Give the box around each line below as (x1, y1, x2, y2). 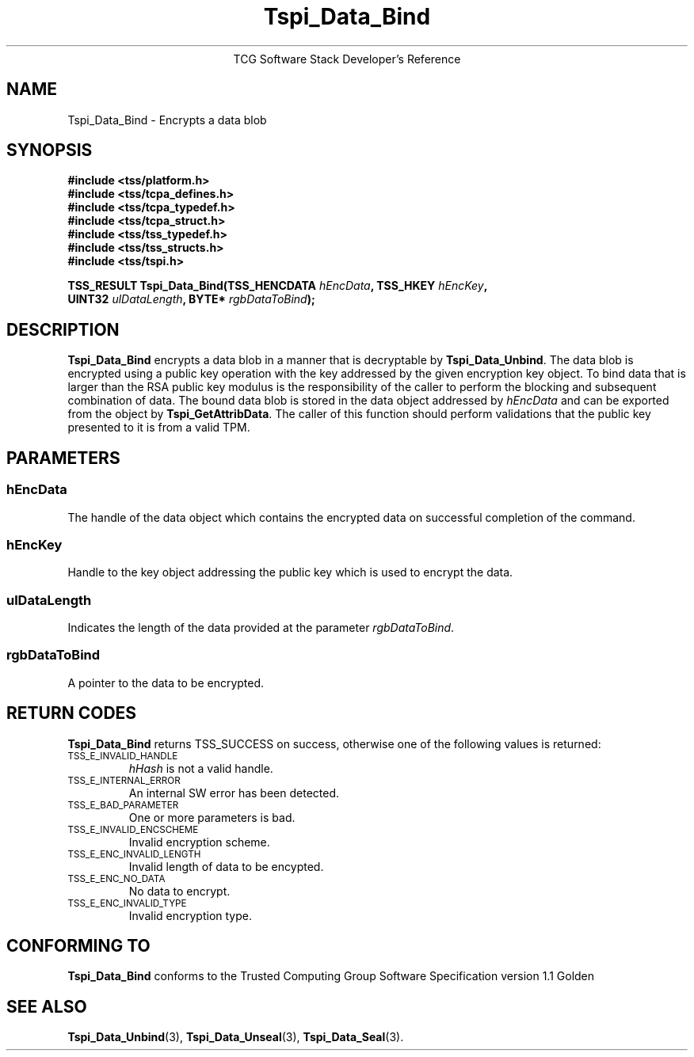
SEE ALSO (6, 996, 87, 1017)
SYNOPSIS (6, 140, 93, 161)
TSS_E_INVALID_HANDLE (67, 750, 178, 762)
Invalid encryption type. (128, 908, 252, 922)
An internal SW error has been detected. (128, 785, 340, 800)
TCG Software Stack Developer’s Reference (233, 51, 461, 66)
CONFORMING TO (6, 936, 151, 956)
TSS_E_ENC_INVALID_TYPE (67, 897, 187, 909)
